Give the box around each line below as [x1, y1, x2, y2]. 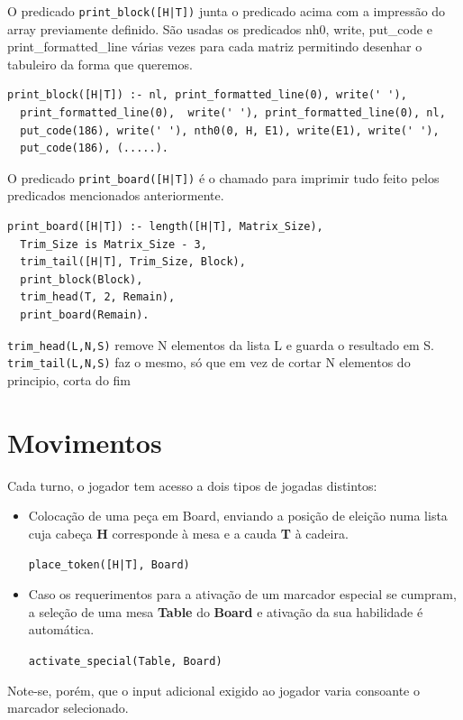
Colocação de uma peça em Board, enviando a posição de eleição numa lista [28, 506, 448, 525]
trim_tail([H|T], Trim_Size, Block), [20, 255, 246, 269]
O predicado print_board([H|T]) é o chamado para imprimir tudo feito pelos [7, 168, 440, 187]
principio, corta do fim [7, 370, 131, 389]
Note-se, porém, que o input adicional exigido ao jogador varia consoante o [7, 680, 420, 699]
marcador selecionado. [7, 698, 129, 717]
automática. [28, 620, 95, 639]
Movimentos [7, 423, 162, 460]
